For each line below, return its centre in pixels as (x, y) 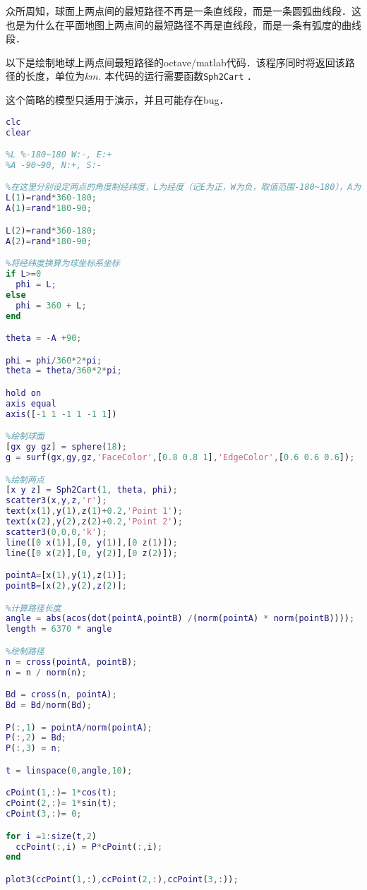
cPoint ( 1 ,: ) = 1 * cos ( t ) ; (61, 793)
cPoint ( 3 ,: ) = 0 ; (44, 814)
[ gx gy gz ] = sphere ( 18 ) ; (66, 447)
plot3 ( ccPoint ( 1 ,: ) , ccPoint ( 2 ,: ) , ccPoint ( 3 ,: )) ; (122, 879)
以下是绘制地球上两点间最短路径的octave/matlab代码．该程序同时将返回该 (175, 62)
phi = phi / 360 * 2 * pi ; (54, 360)
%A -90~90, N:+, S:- (54, 165)
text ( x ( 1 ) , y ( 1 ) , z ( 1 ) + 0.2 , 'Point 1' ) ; (94, 511)
